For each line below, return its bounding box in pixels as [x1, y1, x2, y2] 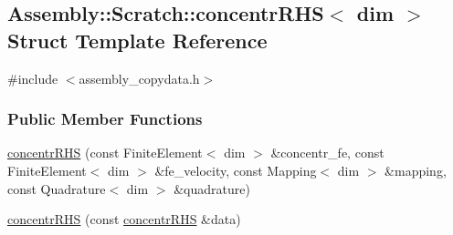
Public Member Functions [7, 107, 203, 130]
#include [7, 68, 58, 87]
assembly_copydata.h [79, 68, 200, 87]
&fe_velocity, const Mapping [154, 161, 317, 179]
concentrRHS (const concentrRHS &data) [7, 209, 241, 229]
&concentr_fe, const [270, 143, 385, 162]
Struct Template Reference [7, 26, 268, 54]
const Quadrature [7, 179, 106, 198]
